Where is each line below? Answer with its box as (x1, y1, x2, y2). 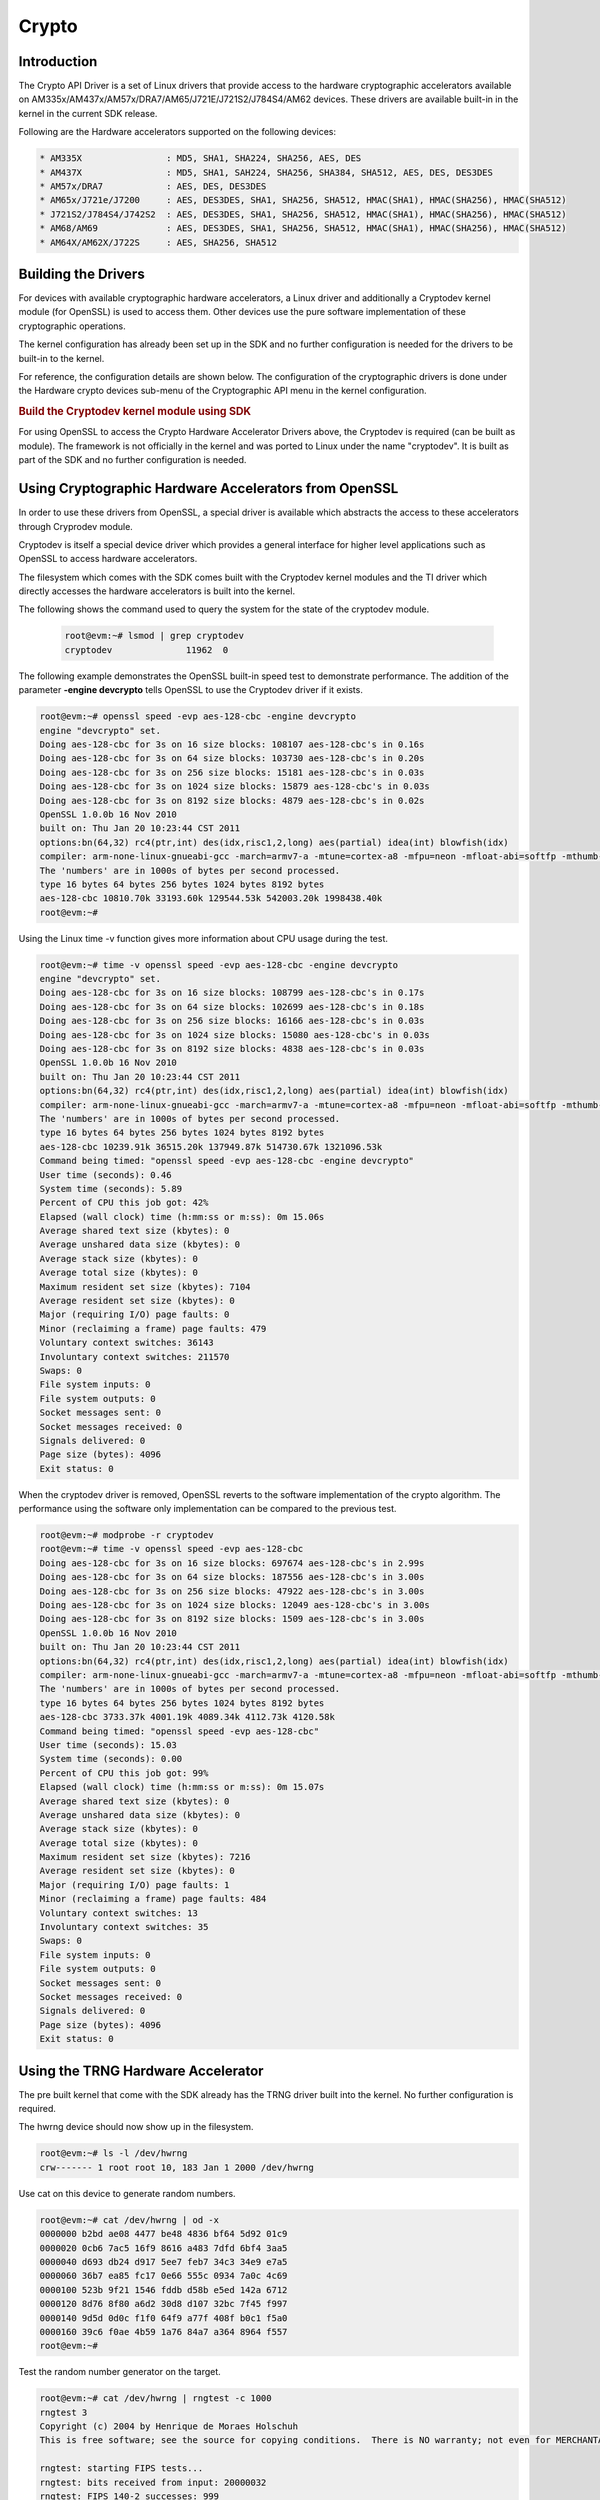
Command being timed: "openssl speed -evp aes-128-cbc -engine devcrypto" (39, 1155, 415, 1167)
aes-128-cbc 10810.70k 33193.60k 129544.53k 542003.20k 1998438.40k (39, 893, 383, 904)
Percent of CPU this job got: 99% (39, 1767, 209, 1779)
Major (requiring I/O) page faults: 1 (39, 1879, 230, 1890)
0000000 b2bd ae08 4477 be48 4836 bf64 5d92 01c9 (39, 2228, 288, 2240)
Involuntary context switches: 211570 (39, 1351, 230, 1362)
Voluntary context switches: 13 (39, 1907, 199, 1919)
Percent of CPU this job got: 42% (39, 1197, 209, 1209)
